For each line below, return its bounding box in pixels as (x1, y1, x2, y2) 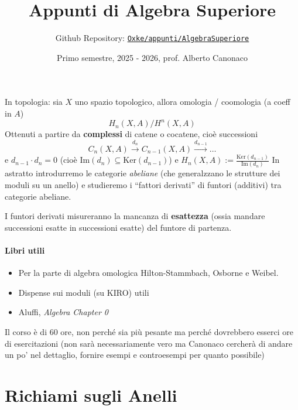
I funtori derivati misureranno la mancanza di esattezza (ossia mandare (5, 210, 265, 222)
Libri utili (5, 244, 45, 257)
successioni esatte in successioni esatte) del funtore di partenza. (5, 221, 232, 233)
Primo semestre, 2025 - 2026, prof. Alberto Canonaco (57, 51, 248, 63)
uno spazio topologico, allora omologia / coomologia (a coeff (74, 95, 290, 108)
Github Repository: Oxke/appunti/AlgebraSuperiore (55, 32, 249, 44)
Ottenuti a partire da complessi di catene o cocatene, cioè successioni (5, 128, 258, 140)
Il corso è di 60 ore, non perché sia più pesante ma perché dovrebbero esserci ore (5, 326, 293, 338)
